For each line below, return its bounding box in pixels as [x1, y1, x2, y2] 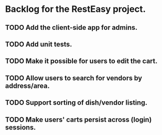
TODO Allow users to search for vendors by [5, 73, 143, 82]
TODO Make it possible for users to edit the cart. [5, 57, 158, 66]
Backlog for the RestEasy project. [5, 3, 146, 15]
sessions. [5, 123, 36, 132]
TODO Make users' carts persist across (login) [5, 115, 152, 124]
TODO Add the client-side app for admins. [5, 23, 138, 32]
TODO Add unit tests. [5, 40, 73, 48]
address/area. [5, 81, 50, 90]
